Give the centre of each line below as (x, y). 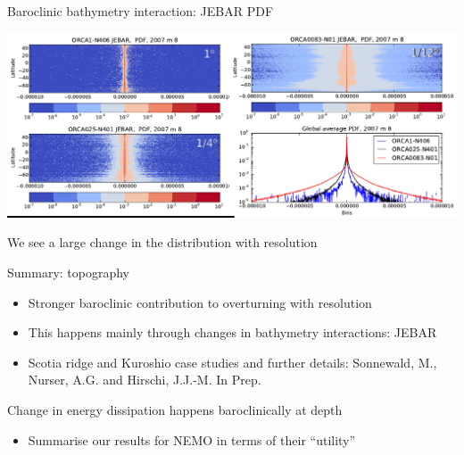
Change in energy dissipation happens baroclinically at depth (175, 409)
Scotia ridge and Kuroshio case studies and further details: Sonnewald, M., (232, 362)
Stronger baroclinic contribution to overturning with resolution (200, 302)
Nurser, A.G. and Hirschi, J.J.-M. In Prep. (145, 380)
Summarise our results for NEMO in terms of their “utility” (192, 439)
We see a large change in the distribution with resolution (162, 242)
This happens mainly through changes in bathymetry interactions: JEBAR (232, 332)
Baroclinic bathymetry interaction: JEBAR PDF (141, 11)
